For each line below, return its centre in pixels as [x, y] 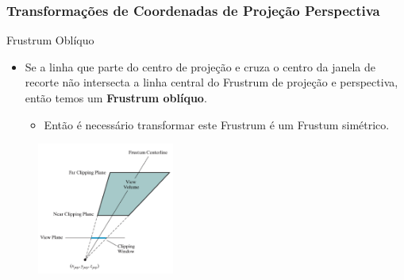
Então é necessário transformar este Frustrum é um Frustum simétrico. [217, 124]
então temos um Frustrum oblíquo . [116, 98]
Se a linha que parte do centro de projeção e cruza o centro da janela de [200, 66]
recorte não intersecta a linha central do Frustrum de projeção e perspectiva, [212, 82]
